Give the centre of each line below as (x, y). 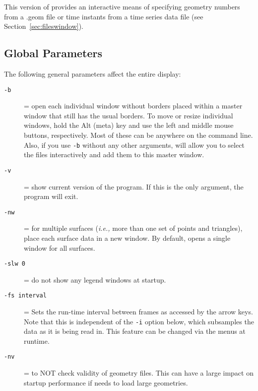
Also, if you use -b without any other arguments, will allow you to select (134, 145)
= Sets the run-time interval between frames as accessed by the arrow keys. (138, 312)
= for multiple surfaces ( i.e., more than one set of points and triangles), (133, 228)
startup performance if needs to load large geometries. (106, 382)
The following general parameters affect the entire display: (93, 73)
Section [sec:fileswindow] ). (44, 26)
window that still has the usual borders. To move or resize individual (129, 115)
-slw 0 (15, 264)
